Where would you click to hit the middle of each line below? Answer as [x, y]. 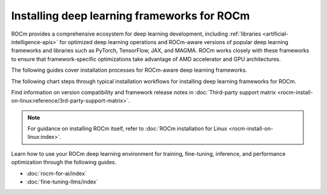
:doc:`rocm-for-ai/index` [57, 173]
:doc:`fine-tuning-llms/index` [62, 182]
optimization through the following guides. [64, 162]
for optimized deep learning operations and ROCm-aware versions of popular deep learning [174, 42]
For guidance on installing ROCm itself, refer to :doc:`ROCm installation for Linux [127, 129]
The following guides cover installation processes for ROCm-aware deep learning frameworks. [129, 70]
